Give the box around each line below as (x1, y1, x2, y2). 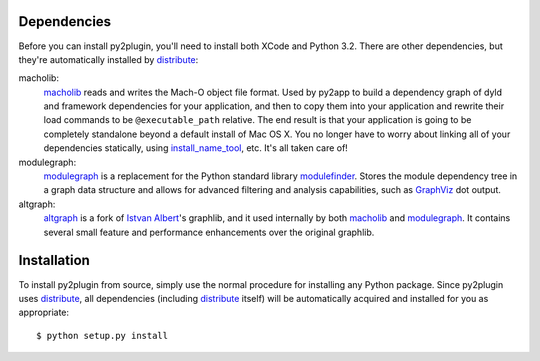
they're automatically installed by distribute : (18, 53, 199, 65)
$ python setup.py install (36, 330, 169, 341)
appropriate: (18, 306, 70, 319)
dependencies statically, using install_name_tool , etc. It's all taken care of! (43, 142, 349, 154)
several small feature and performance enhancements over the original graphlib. (43, 226, 375, 238)
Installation (18, 252, 90, 269)
